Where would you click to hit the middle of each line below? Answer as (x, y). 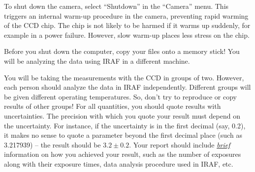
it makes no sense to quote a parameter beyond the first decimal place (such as (123, 135)
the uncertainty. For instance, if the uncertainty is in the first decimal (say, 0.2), (125, 125)
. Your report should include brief (180, 144)
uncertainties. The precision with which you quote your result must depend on (122, 115)
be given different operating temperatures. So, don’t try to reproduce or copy (120, 96)
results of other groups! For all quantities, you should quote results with (112, 106)
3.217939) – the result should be (52, 144)
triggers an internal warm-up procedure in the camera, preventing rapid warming (126, 15)
